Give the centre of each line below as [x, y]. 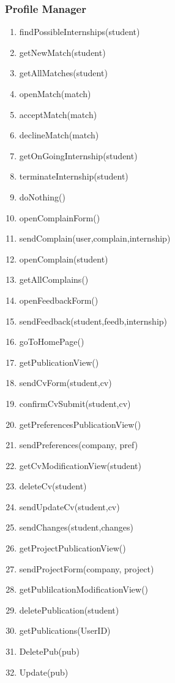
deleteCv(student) [53, 486]
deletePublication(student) [69, 610]
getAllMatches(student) [63, 73]
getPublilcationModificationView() [84, 589]
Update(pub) [44, 672]
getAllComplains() [54, 279]
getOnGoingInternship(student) [78, 155]
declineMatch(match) [59, 135]
